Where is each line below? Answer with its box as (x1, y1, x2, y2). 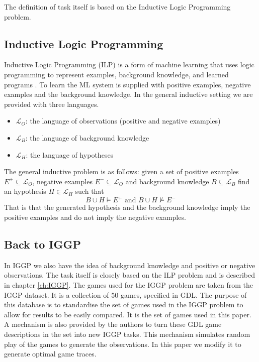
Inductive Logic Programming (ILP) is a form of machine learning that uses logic (4, 59, 254, 70)
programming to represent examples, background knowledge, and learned (4, 69, 229, 79)
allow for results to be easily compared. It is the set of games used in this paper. (4, 309, 251, 319)
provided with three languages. (4, 98, 99, 109)
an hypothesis (4, 186, 46, 196)
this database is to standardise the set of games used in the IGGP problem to (4, 299, 243, 310)
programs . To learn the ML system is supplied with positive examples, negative (4, 79, 251, 89)
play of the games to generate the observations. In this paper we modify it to (4, 338, 241, 349)
